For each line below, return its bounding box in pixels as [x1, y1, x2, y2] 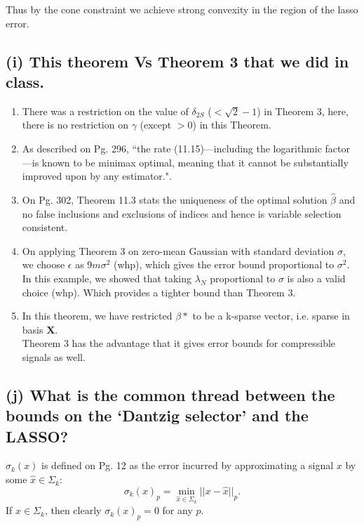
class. [6, 70, 44, 92]
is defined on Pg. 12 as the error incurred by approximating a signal [41, 458, 334, 473]
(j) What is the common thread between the [6, 383, 335, 405]
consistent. [22, 220, 68, 235]
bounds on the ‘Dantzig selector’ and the [6, 405, 309, 426]
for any [162, 503, 193, 518]
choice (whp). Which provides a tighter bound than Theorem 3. [22, 284, 296, 299]
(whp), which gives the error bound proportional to [113, 257, 335, 272]
